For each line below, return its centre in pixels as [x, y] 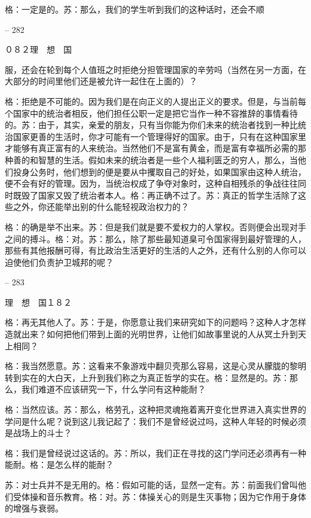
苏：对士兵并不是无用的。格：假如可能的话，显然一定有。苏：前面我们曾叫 [151, 485]
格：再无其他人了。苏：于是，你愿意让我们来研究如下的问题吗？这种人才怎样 [155, 322]
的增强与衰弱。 [34, 508]
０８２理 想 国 [38, 49]
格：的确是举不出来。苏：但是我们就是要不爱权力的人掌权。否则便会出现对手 [155, 226]
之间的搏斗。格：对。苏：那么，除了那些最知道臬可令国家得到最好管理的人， [155, 238]
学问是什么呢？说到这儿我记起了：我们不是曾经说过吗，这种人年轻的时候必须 [155, 421]
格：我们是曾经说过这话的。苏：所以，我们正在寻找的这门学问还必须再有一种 [155, 453]
